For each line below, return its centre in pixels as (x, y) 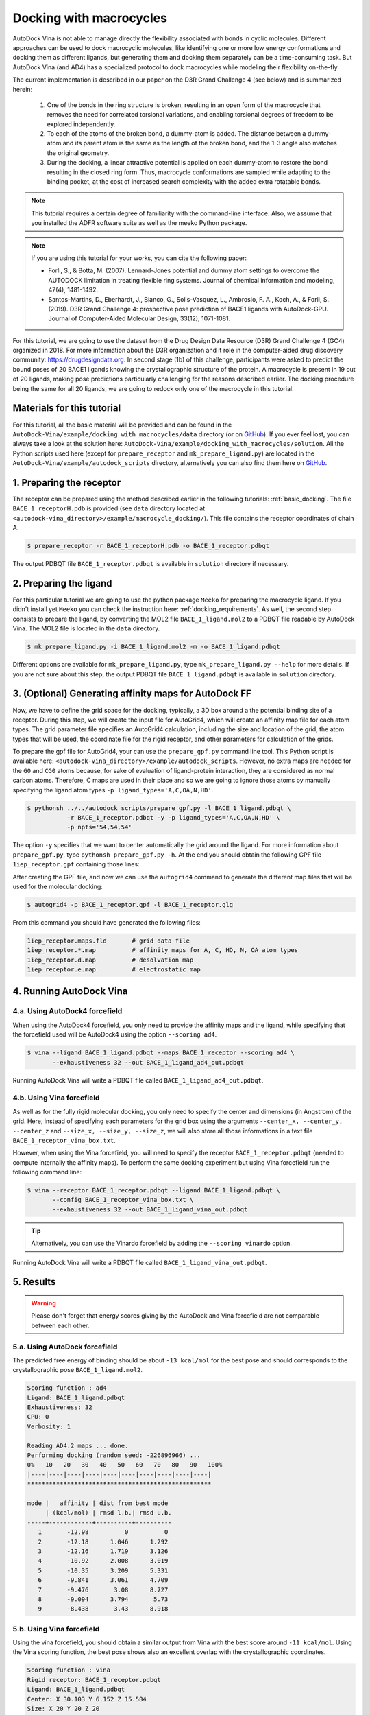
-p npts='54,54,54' (100, 827)
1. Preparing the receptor (67, 483)
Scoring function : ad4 (67, 1388)
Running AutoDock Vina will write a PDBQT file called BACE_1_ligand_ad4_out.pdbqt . (138, 1080)
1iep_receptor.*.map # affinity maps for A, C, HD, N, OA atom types (162, 950)
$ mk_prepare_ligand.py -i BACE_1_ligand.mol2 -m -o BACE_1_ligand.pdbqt (153, 647)
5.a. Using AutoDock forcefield (65, 1347)
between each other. (60, 1325)
